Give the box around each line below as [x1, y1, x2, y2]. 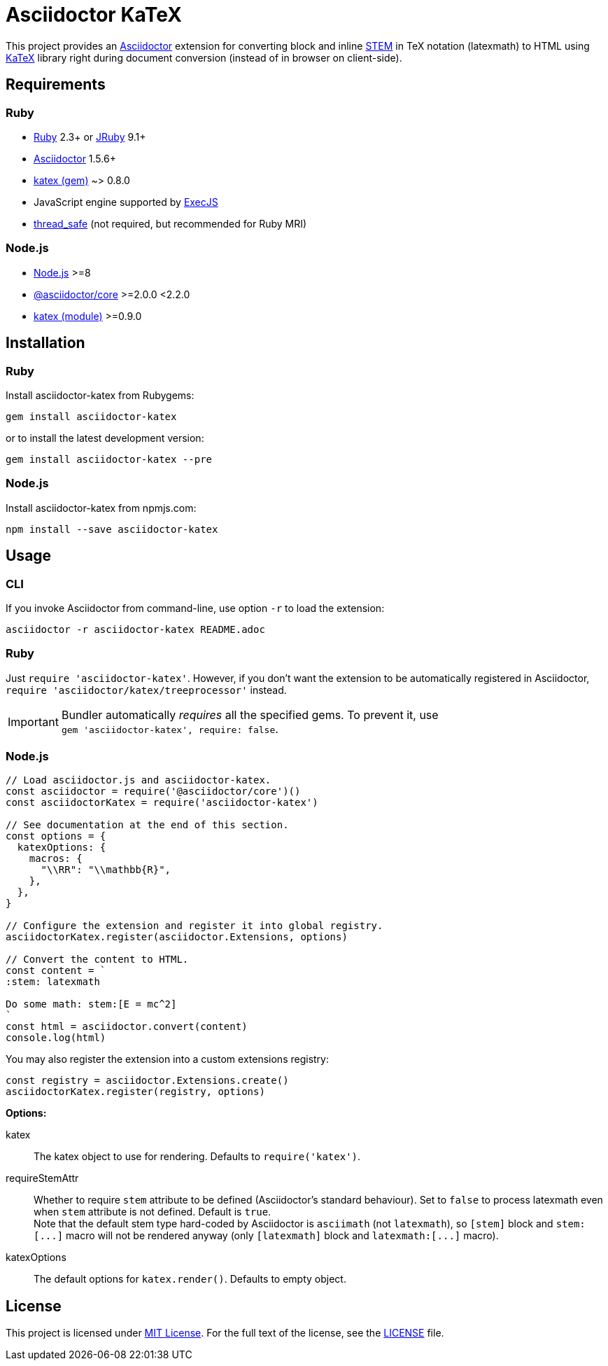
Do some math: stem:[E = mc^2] [6, 998, 177, 1010]
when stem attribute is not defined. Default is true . [34, 1206, 271, 1218]
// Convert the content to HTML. [6, 954, 189, 966]
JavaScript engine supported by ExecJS [34, 195, 218, 208]
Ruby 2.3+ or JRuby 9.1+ [34, 130, 146, 143]
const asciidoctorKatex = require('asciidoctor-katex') [6, 797, 318, 809]
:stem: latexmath [6, 976, 100, 988]
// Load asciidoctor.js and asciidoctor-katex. [6, 774, 271, 786]
